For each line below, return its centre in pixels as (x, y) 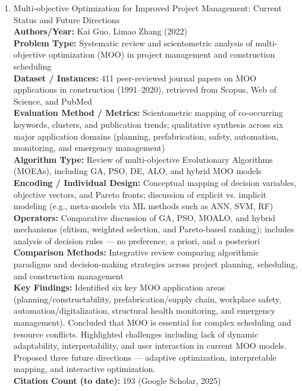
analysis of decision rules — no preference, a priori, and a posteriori (137, 240)
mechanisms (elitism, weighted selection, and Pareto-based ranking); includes (154, 229)
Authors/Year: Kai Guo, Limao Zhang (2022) (100, 31)
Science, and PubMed (53, 101)
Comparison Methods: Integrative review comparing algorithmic (136, 252)
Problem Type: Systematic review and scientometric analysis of (133, 42)
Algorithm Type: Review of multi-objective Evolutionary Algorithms (143, 159)
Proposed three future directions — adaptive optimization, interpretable (145, 357)
